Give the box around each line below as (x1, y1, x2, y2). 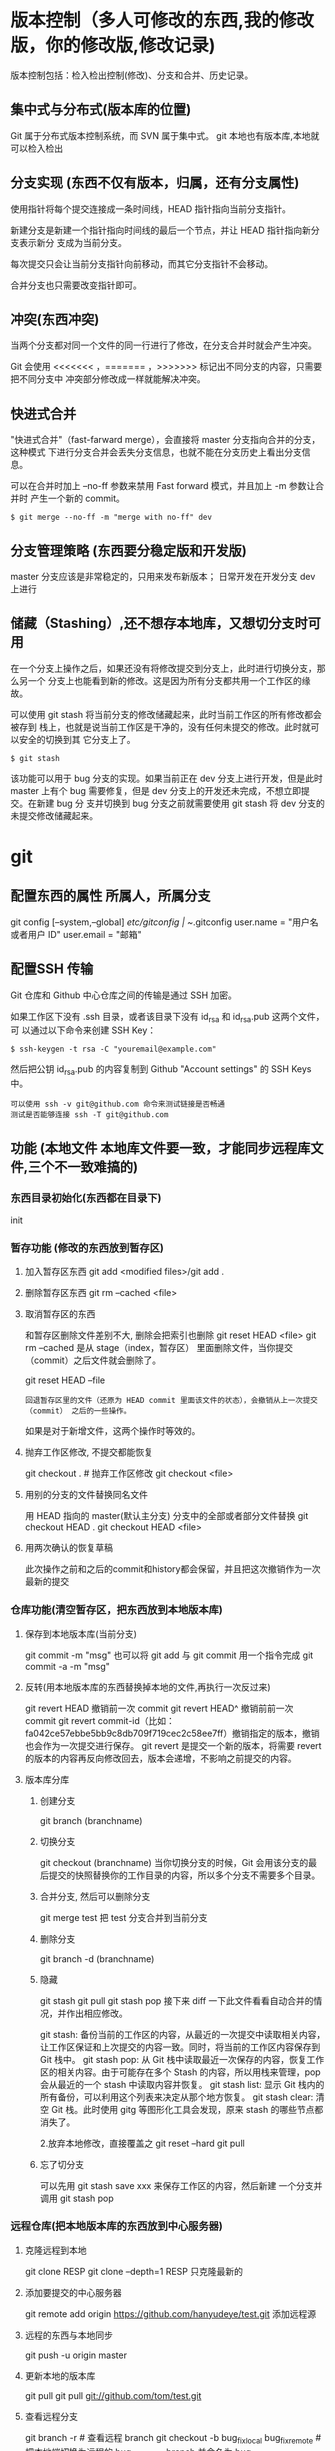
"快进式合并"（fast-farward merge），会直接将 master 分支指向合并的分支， (10, 434, 321, 446)
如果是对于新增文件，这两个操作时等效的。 (24, 1425, 201, 1437)
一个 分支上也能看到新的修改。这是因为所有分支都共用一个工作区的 (27, 674, 302, 686)
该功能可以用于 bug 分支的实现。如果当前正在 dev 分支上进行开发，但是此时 (10, 772, 323, 784)
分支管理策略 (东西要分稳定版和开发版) (10, 542, 247, 559)
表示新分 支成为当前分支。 (18, 236, 127, 248)
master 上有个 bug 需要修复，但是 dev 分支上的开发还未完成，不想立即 (10, 784, 302, 796)
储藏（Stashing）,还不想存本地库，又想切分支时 (10, 615, 308, 632)
